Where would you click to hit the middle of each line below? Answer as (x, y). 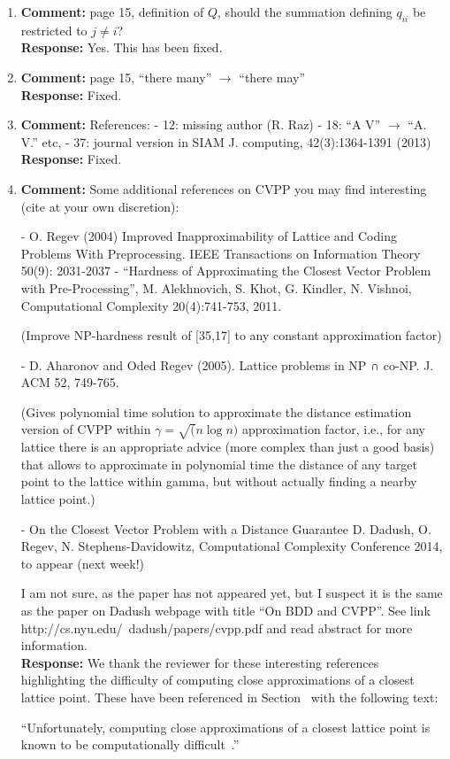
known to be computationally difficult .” (130, 744)
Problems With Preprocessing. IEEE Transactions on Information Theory (221, 253)
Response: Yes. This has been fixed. (122, 47)
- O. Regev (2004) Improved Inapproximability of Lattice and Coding (209, 236)
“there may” (272, 77)
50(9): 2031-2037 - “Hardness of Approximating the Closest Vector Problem (226, 271)
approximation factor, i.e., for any (334, 429)
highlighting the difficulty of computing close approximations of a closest (217, 680)
